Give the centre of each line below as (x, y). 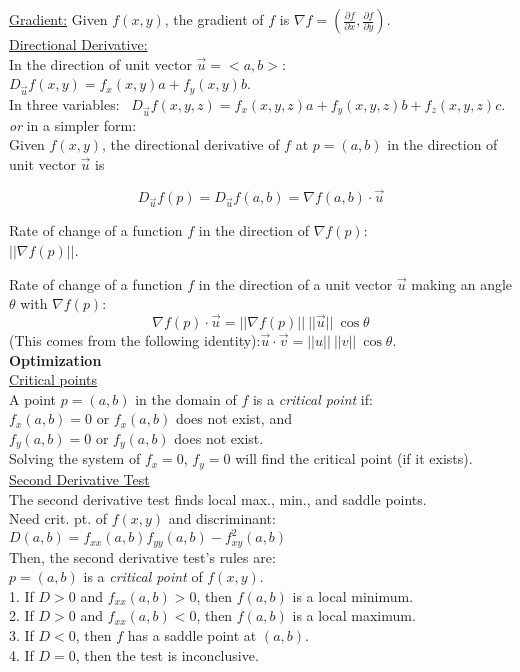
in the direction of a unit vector (295, 283)
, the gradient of (214, 19)
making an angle (462, 283)
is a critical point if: (312, 398)
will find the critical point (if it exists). (354, 458)
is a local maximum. (354, 615)
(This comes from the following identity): (135, 340)
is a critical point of (143, 576)
